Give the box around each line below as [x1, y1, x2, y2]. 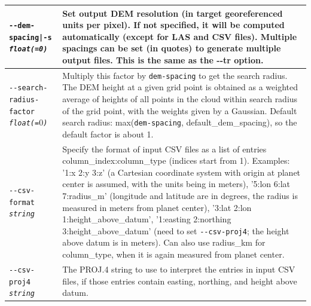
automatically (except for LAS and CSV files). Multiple [62, 30, 297, 42]
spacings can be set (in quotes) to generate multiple [62, 42, 281, 54]
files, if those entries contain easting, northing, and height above [62, 274, 297, 287]
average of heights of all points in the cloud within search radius [62, 92, 298, 105]
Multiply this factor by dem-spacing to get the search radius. [62, 69, 288, 81]
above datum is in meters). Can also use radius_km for [62, 236, 266, 249]
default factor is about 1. [62, 127, 154, 140]
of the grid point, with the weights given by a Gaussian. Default [62, 104, 297, 117]
